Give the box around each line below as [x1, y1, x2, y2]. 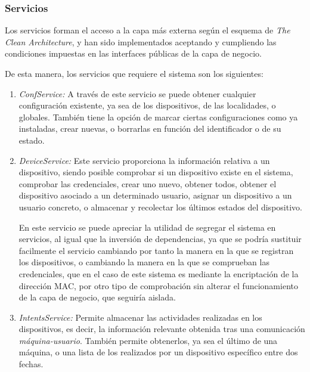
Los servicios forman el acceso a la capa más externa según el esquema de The [5, 24, 290, 36]
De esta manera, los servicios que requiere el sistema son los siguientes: [5, 67, 263, 79]
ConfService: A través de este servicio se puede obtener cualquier [18, 87, 256, 100]
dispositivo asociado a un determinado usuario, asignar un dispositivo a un [18, 189, 292, 201]
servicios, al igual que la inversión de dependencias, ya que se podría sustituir [18, 232, 302, 245]
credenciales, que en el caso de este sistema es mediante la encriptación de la [18, 267, 299, 280]
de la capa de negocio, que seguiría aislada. [18, 291, 176, 303]
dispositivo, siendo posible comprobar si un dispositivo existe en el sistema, [18, 166, 293, 178]
